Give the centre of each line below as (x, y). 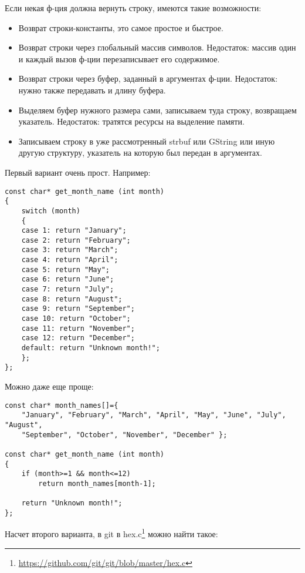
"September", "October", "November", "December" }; (124, 435)
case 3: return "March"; (70, 250)
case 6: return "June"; (68, 279)
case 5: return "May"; (65, 269)
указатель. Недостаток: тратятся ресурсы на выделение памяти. (131, 121)
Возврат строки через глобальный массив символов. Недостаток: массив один (157, 47)
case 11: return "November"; (78, 328)
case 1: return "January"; (74, 231)
